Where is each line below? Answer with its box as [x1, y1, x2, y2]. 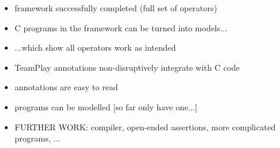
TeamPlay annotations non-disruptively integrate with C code [14, 61, 240, 73]
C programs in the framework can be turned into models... [14, 21, 227, 34]
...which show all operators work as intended [14, 41, 176, 54]
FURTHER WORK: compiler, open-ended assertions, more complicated [14, 120, 276, 133]
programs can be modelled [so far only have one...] [14, 100, 198, 113]
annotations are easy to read [14, 81, 118, 93]
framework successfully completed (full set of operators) [14, 2, 217, 14]
